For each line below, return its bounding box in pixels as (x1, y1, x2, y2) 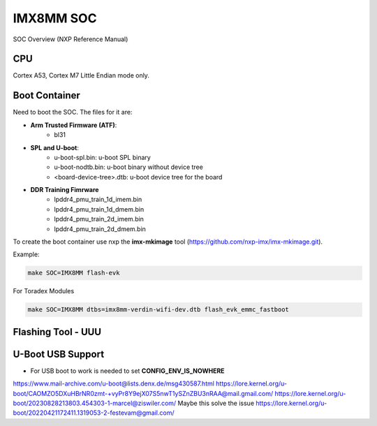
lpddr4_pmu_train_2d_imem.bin (54, 215, 145, 223)
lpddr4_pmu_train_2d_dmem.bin (54, 224, 147, 233)
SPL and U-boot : (30, 143, 80, 152)
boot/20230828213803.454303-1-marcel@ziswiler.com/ (13, 399, 177, 408)
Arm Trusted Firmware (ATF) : (30, 121, 117, 129)
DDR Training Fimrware (30, 186, 99, 194)
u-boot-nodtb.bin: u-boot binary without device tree (54, 163, 204, 171)
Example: (13, 250, 40, 258)
